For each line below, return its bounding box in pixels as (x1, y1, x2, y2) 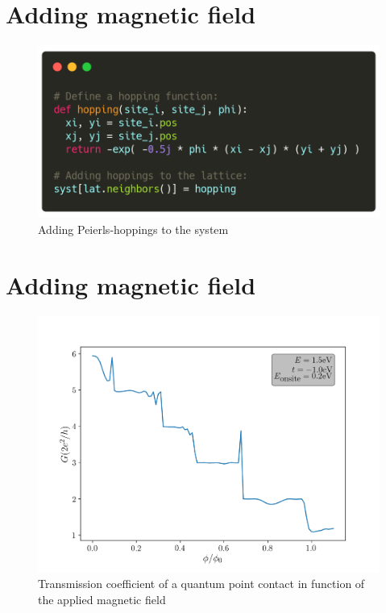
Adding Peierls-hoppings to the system (38, 220, 229, 237)
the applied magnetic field (38, 590, 166, 607)
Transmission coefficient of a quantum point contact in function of (38, 575, 365, 592)
